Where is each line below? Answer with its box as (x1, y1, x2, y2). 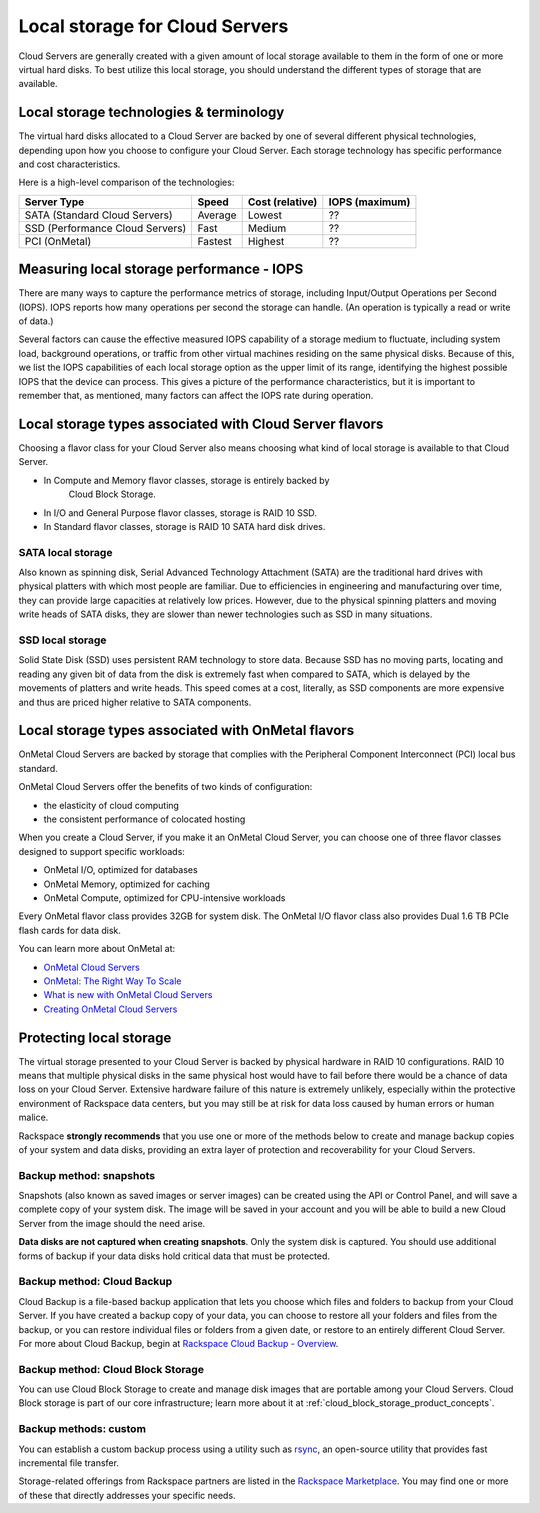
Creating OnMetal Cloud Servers (43, 1003, 178, 1015)
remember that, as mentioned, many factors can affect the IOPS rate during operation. (18, 390, 374, 402)
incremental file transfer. (18, 1457, 120, 1469)
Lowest (247, 208, 282, 222)
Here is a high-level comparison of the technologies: (18, 176, 235, 189)
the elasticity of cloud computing (43, 799, 180, 811)
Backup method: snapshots (18, 1168, 155, 1182)
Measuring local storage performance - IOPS (18, 261, 304, 278)
